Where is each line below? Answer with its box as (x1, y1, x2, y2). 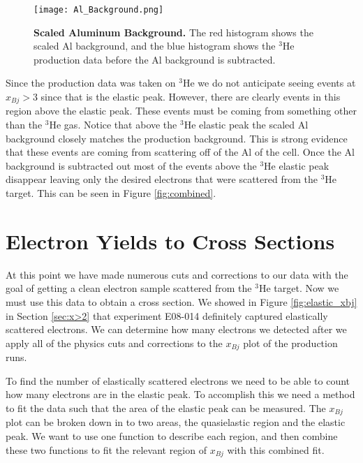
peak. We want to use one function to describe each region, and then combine (6, 429, 338, 443)
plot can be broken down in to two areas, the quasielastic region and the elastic (6, 415, 346, 429)
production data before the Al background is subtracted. (34, 52, 276, 66)
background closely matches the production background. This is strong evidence (6, 131, 348, 145)
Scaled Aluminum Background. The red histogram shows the (34, 24, 313, 39)
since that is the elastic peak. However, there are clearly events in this (40, 89, 341, 104)
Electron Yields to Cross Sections (6, 226, 335, 255)
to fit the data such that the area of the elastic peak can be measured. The (6, 400, 326, 415)
